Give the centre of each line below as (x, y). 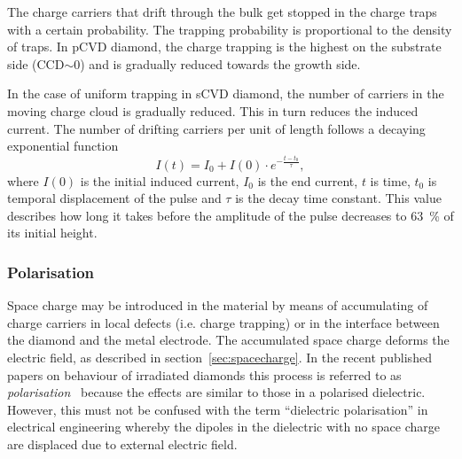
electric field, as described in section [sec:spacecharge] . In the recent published (219, 357)
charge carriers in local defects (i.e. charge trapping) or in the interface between (223, 322)
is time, (390, 180)
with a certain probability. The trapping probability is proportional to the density (230, 29)
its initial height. (52, 233)
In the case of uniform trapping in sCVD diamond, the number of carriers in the (226, 93)
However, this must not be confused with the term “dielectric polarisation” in (218, 409)
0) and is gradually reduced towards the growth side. (217, 63)
